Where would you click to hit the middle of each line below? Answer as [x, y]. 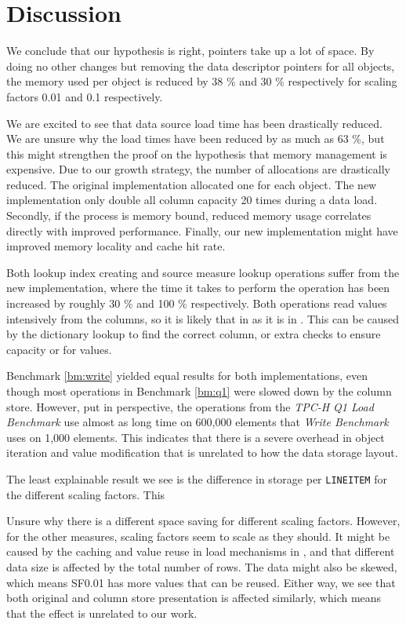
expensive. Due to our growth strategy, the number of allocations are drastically [198, 169]
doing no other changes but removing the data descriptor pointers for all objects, [201, 66]
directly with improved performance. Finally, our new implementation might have [202, 230]
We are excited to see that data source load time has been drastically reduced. [194, 123]
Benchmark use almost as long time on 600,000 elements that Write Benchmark [198, 422]
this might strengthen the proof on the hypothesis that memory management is [197, 153]
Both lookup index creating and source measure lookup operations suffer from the [203, 272]
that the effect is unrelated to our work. [102, 613]
